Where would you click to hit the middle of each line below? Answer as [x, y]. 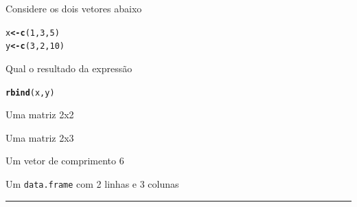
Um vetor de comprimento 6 [65, 161]
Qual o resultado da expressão [69, 68]
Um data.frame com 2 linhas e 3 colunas [92, 183]
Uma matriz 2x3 [40, 137]
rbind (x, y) [30, 92]
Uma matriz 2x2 [40, 115]
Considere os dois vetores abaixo [74, 8]
